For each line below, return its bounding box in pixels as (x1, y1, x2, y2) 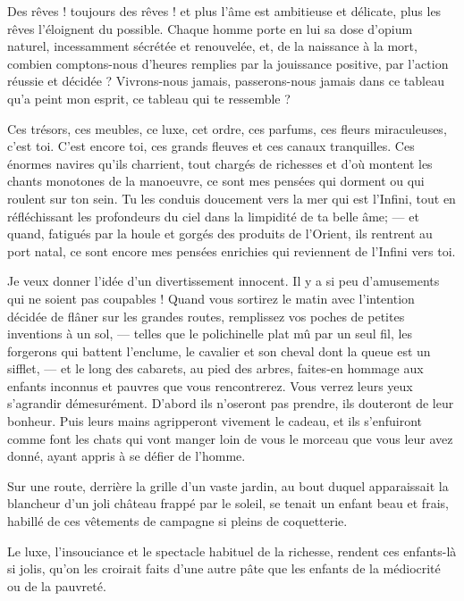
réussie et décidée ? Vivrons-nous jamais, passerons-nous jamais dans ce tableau (7, 71, 444, 90)
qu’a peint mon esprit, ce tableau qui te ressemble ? (7, 88, 291, 107)
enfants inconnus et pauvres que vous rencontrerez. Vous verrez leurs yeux (7, 376, 413, 395)
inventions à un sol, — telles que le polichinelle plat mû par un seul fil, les (7, 324, 413, 343)
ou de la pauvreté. (7, 576, 106, 595)
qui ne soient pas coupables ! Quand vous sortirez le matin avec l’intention (7, 288, 415, 307)
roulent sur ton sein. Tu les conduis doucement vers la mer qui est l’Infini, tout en (7, 188, 456, 207)
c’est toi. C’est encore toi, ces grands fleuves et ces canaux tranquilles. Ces (7, 137, 415, 155)
